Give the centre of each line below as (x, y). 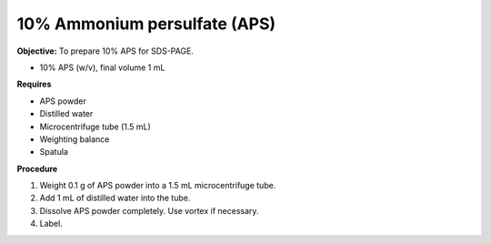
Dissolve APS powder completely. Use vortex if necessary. (149, 210)
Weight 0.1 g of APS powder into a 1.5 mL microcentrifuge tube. (158, 186)
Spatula (54, 152)
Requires (34, 84)
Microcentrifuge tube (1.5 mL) (95, 127)
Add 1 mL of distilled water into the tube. (115, 198)
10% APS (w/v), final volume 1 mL (102, 67)
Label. (51, 224)
